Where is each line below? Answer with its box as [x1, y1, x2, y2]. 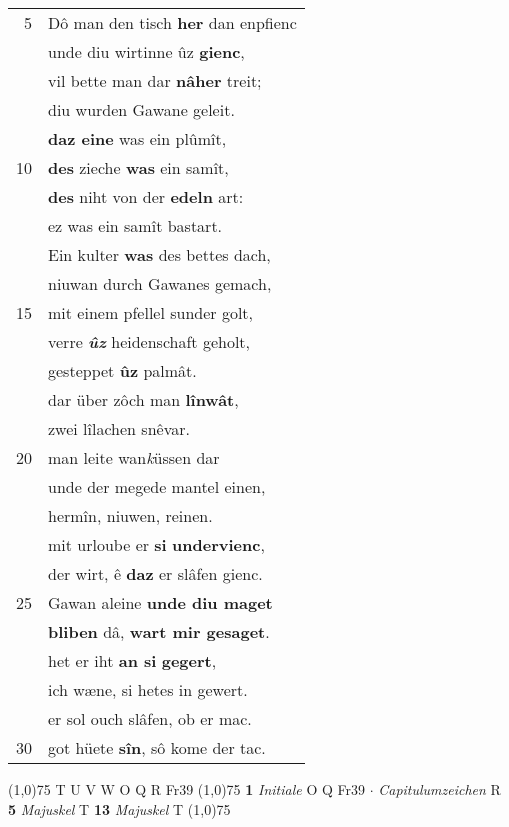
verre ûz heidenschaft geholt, [48, 330, 251, 353]
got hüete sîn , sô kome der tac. [48, 736, 266, 759]
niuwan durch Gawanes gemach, [48, 272, 272, 295]
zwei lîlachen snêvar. [48, 417, 190, 440]
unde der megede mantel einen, [48, 475, 266, 498]
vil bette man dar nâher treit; [48, 69, 262, 92]
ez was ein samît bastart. [48, 214, 223, 237]
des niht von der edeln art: [48, 185, 244, 208]
